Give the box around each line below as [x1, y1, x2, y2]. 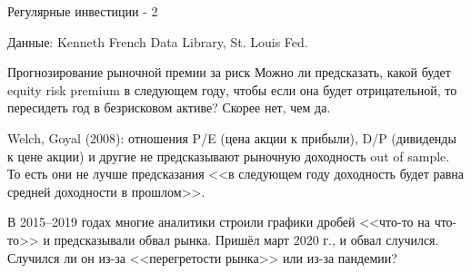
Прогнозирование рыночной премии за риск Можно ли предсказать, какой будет [7, 63, 451, 82]
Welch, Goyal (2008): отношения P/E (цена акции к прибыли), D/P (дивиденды [7, 128, 456, 147]
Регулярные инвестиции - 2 [7, 2, 158, 20]
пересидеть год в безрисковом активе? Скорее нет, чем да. [7, 98, 331, 117]
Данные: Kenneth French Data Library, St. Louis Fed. [7, 32, 308, 51]
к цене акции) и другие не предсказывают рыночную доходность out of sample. [7, 146, 450, 165]
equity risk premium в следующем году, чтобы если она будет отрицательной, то [7, 80, 457, 99]
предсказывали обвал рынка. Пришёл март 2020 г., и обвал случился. [54, 229, 439, 249]
